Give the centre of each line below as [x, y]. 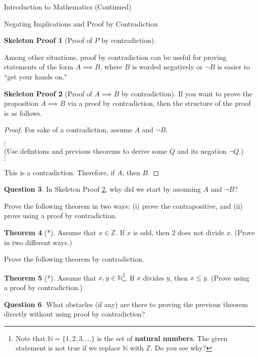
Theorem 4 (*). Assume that [50, 232]
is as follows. [23, 113]
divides [154, 277]
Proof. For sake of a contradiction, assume [68, 130]
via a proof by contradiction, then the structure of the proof [159, 103]
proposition [21, 103]
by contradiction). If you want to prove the [187, 93]
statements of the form [39, 67]
